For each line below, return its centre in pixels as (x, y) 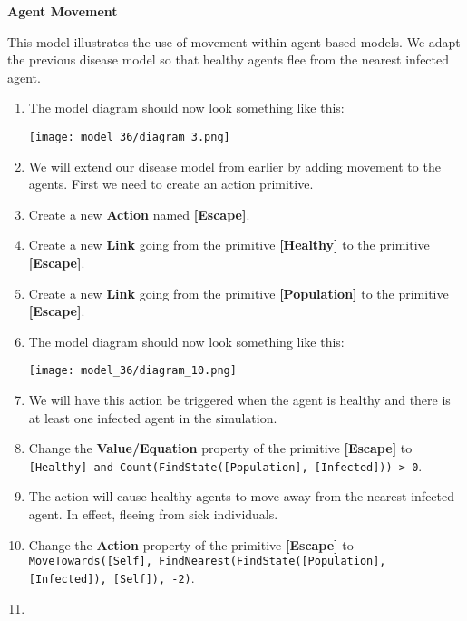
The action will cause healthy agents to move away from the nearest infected (242, 496)
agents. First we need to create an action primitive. (171, 184)
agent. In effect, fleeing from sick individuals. (153, 514)
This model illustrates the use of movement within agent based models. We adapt (234, 41)
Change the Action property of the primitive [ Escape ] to (191, 544)
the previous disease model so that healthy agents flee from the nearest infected (229, 59)
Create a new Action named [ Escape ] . (139, 214)
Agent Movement (63, 11)
